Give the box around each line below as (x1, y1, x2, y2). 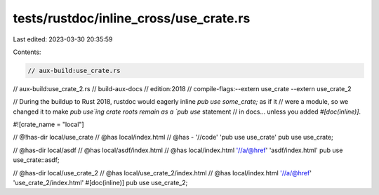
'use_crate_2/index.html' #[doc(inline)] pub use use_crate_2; (13, 179, 188, 187)
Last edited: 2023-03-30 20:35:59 (13, 35, 113, 43)
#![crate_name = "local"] (13, 120, 84, 129)
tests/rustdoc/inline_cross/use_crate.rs (13, 11, 251, 26)
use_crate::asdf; (13, 156, 60, 164)
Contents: (13, 48, 41, 56)
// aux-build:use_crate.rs (27, 67, 121, 74)
